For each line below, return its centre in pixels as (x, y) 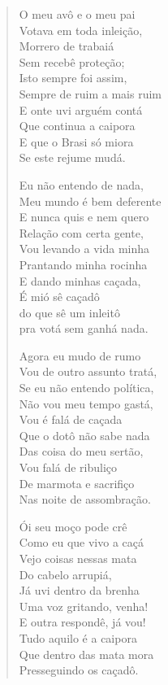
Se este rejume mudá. (72, 157)
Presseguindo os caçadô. (79, 670)
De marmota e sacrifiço (77, 483)
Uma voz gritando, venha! (84, 606)
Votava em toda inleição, (81, 30)
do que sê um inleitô (69, 312)
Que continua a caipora (77, 126)
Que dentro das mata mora (86, 654)
